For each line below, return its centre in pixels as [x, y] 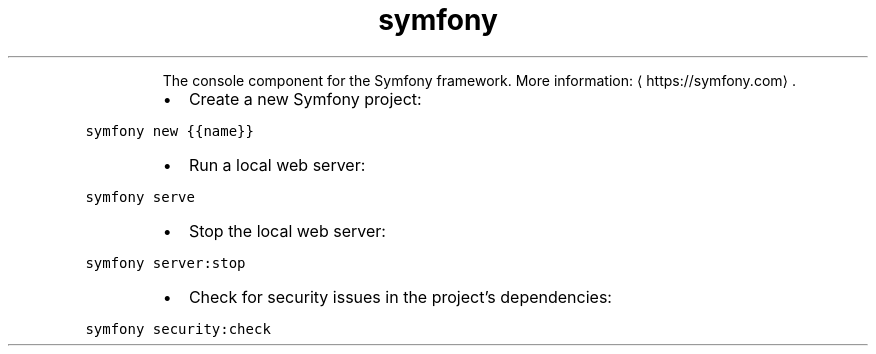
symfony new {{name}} [169, 130]
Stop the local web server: [287, 230]
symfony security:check [178, 328]
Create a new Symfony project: [305, 98]
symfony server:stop [165, 262]
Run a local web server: [277, 164]
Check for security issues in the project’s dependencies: [400, 296]
